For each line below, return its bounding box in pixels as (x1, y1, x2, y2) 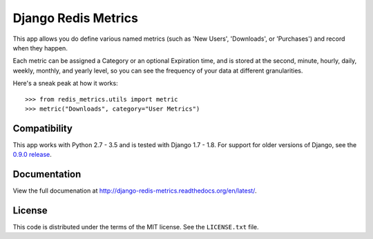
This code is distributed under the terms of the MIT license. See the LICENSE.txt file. (12, 223, 259, 231)
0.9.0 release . (12, 151, 52, 159)
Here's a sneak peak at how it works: (12, 79, 118, 88)
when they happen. (12, 44, 68, 52)
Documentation (12, 169, 82, 180)
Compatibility (12, 122, 73, 134)
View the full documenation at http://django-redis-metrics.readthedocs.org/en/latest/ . (12, 187, 257, 195)
